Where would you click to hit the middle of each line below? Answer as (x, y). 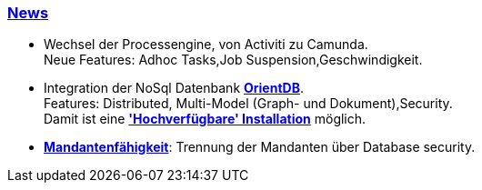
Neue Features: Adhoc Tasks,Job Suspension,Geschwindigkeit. (233, 60)
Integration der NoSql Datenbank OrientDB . (174, 88)
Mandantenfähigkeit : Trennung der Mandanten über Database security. (260, 147)
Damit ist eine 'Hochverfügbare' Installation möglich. (205, 119)
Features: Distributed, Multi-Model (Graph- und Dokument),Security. (248, 104)
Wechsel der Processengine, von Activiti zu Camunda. (206, 45)
